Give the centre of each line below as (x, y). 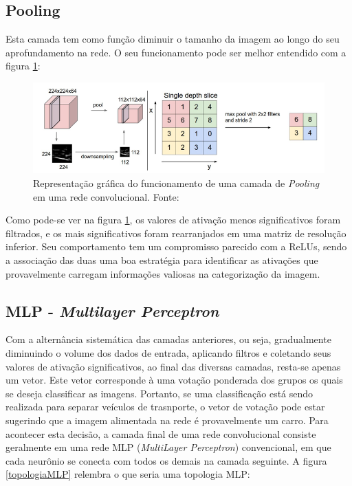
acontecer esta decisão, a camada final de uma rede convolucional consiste (161, 433)
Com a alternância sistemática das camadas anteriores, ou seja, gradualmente (168, 339)
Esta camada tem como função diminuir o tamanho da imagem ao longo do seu (173, 39)
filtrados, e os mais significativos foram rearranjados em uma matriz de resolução (176, 233)
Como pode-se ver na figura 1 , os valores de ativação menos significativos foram (173, 220)
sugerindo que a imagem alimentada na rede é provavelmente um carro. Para (167, 420)
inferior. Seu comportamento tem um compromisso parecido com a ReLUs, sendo (176, 246)
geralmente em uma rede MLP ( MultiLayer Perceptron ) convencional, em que (168, 447)
